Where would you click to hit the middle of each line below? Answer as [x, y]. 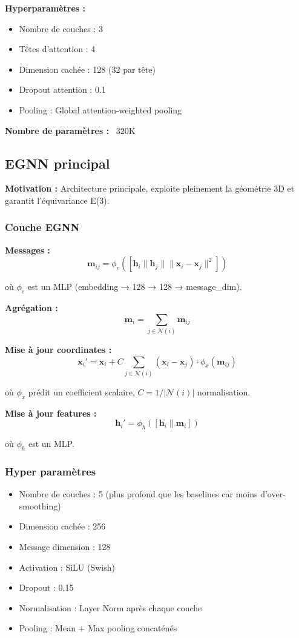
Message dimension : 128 [65, 546]
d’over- [273, 494]
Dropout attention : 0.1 [62, 89]
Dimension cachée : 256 [62, 526]
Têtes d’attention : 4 [57, 49]
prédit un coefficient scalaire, [81, 392]
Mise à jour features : [51, 413]
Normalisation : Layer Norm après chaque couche [110, 607]
